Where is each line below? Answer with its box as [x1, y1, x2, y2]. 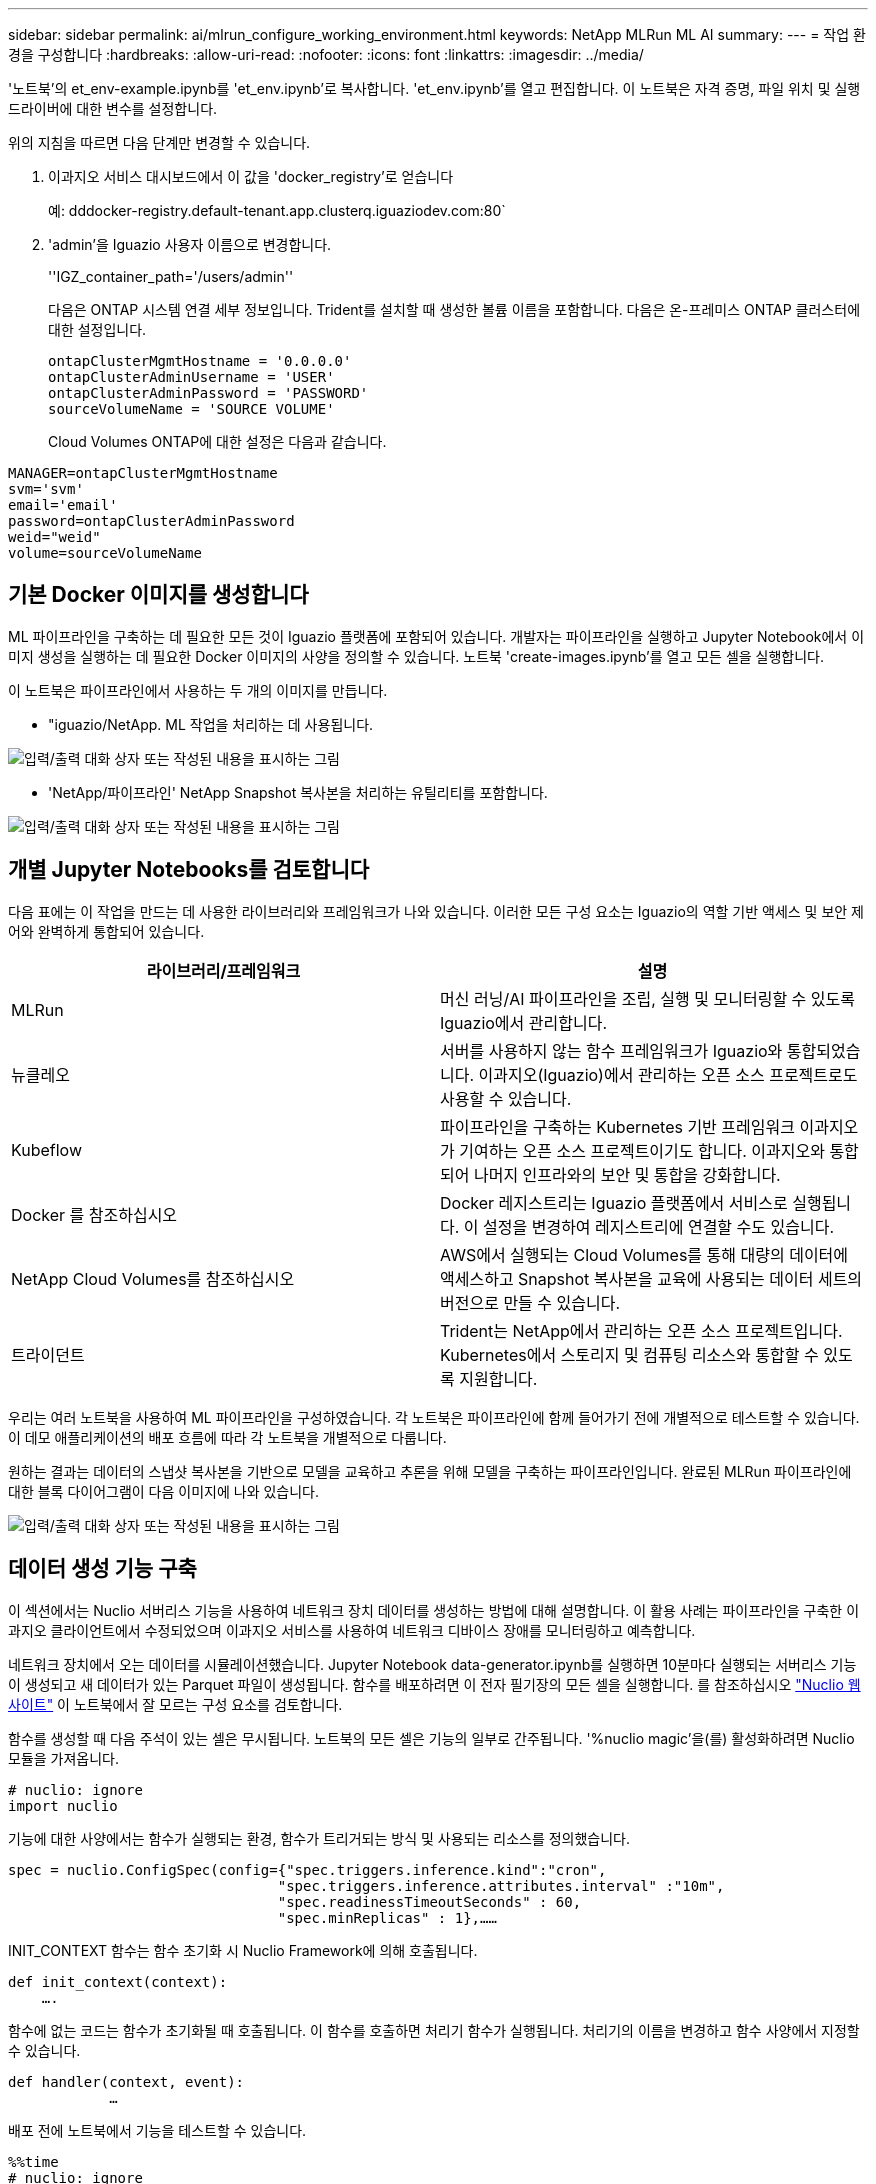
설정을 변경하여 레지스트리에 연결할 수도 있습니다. [483, 1216, 834, 1237]
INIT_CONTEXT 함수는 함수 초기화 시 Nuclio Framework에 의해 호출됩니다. [8, 1941, 478, 1959]
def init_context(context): [8, 1973, 228, 1990]
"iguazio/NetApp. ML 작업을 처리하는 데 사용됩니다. [48, 715, 374, 733]
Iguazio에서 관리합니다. [440, 1012, 608, 1033]
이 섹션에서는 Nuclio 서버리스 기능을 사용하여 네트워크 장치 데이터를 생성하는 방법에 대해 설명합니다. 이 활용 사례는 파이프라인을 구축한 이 [8, 1601, 860, 1619]
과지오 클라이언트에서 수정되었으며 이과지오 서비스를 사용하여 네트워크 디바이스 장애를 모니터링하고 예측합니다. [8, 1621, 696, 1639]
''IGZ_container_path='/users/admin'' [48, 268, 294, 285]
